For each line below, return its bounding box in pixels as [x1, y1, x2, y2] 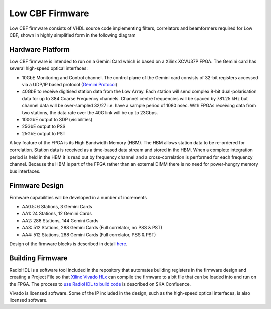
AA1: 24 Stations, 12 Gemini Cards [22, 211, 92, 217]
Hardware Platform [9, 45, 70, 54]
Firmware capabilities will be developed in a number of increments [9, 194, 147, 200]
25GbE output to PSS [22, 123, 66, 130]
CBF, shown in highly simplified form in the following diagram [9, 32, 136, 38]
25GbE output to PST [22, 130, 66, 136]
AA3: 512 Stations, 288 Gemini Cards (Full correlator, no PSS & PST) [22, 225, 163, 231]
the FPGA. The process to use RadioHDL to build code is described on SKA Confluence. [9, 281, 191, 287]
